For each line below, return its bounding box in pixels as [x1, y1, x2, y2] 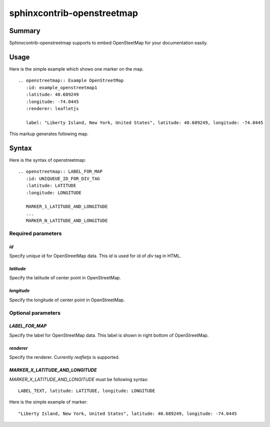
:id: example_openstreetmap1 [25, 85, 97, 90]
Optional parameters [9, 309, 61, 316]
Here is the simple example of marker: [9, 399, 88, 405]
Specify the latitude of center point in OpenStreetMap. [9, 275, 121, 281]
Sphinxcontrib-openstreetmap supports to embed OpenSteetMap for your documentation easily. [9, 40, 208, 46]
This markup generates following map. [9, 131, 88, 137]
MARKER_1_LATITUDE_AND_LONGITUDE [25, 204, 108, 210]
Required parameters [9, 230, 62, 237]
